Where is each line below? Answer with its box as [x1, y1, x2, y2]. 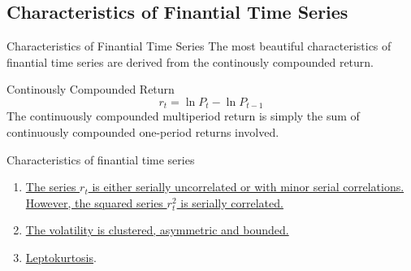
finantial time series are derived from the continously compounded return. [6, 53, 374, 70]
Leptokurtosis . [25, 249, 97, 265]
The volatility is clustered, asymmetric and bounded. [25, 221, 289, 238]
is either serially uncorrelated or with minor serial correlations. [92, 178, 405, 195]
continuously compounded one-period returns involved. [6, 124, 279, 141]
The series [25, 178, 76, 195]
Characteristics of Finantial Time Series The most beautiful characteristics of [6, 37, 392, 55]
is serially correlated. [180, 194, 283, 211]
